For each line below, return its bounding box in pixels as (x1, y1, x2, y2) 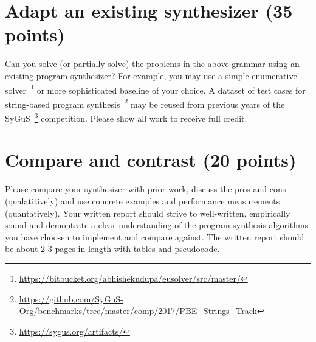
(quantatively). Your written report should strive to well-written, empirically (5, 206, 290, 219)
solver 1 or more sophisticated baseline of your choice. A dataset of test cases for (5, 82, 306, 96)
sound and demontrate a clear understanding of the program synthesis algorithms (5, 218, 309, 231)
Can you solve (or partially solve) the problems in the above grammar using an (5, 57, 300, 70)
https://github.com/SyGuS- (19, 292, 123, 305)
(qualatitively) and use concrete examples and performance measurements (5, 194, 280, 207)
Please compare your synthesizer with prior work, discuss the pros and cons (5, 183, 286, 195)
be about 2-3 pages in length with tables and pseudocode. (5, 242, 220, 255)
